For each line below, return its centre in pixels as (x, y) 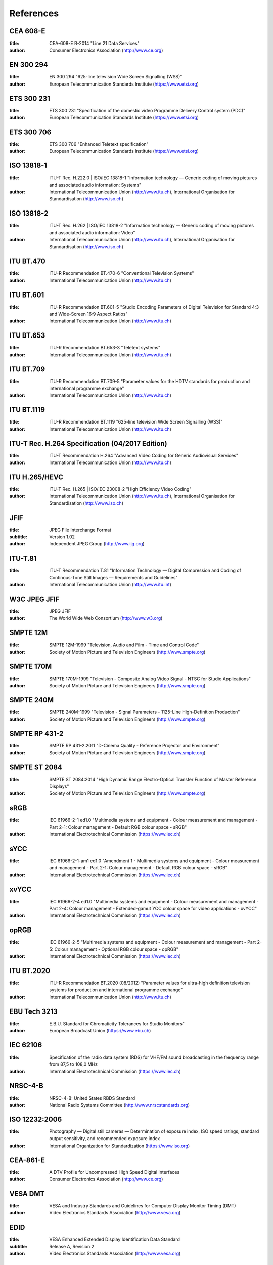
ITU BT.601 (27, 295)
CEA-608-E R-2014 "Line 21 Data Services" (95, 44)
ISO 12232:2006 (36, 1119)
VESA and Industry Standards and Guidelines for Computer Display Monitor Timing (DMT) (143, 1206)
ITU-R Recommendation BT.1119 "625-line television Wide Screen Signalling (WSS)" (136, 422)
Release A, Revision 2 (72, 1246)
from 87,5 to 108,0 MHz (74, 1064)
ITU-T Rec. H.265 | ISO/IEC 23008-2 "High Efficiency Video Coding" (120, 489)
